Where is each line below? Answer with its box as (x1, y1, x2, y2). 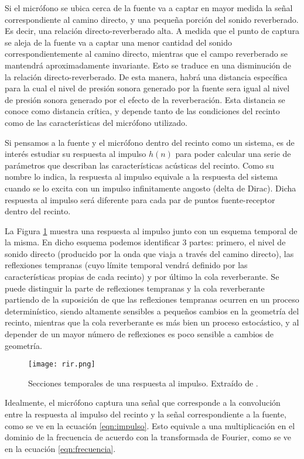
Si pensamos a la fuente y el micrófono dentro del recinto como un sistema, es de (5, 136, 295, 148)
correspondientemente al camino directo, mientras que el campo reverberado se (5, 47, 288, 60)
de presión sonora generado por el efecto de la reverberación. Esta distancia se (5, 93, 285, 105)
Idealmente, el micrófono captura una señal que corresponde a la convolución (5, 396, 281, 409)
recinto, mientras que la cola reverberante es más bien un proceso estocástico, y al (5, 316, 299, 328)
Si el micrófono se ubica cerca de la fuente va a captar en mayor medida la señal (5, 2, 293, 13)
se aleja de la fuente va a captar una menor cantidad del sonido (5, 36, 232, 48)
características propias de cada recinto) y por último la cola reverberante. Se (5, 270, 279, 283)
